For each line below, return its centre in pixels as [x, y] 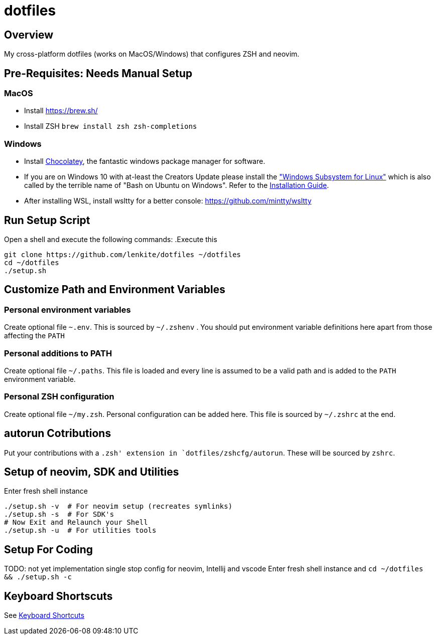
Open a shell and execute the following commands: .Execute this [111, 239]
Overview [29, 35]
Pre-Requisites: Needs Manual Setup [98, 73]
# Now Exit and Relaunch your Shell [76, 522]
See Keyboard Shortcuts [44, 615]
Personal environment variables [67, 309]
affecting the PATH [34, 336]
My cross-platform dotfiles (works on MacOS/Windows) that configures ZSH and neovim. [152, 54]
